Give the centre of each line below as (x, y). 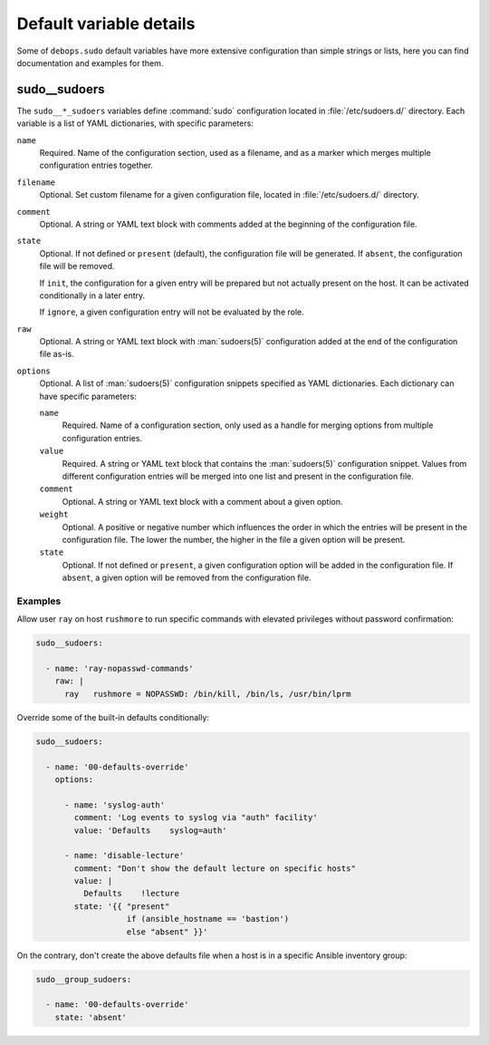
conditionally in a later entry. (92, 295)
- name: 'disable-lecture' (125, 856)
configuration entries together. (96, 165)
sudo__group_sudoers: (84, 979)
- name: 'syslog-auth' (115, 805)
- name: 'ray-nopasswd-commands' (120, 669)
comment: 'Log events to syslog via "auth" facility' (196, 818)
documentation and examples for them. (90, 63)
